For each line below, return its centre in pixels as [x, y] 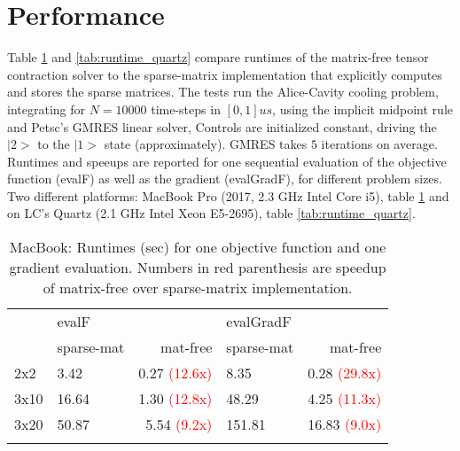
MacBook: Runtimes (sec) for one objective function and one [198, 247]
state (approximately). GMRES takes [206, 144]
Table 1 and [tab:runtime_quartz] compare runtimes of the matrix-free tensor [218, 57]
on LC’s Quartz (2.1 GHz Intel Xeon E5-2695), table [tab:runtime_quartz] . [211, 213]
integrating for [46, 109]
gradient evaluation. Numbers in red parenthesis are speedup [198, 268]
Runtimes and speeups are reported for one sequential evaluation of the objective [227, 161]
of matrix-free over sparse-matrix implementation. [198, 288]
